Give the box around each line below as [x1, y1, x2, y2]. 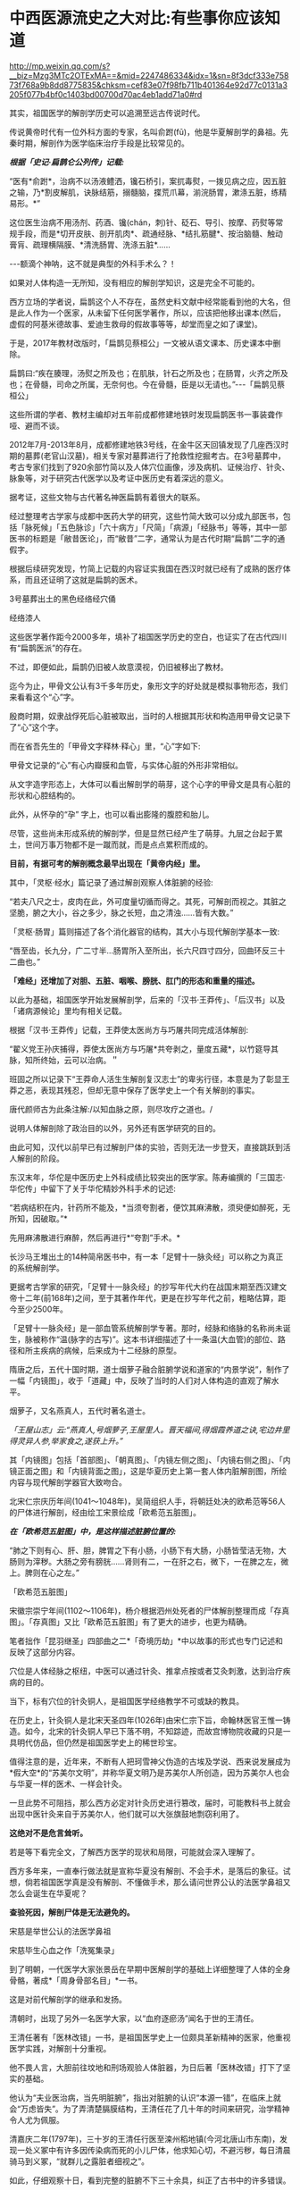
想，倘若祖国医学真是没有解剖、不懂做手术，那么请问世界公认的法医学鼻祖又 [9, 1876, 291, 1887]
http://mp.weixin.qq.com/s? [9, 60, 111, 71]
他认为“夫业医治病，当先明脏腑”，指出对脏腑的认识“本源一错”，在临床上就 [9, 2092, 281, 2102]
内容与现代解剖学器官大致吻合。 [9, 1476, 127, 1488]
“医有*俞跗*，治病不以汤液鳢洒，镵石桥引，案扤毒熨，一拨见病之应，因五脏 [9, 175, 287, 186]
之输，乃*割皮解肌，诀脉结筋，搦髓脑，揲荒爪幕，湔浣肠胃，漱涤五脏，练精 [9, 187, 287, 197]
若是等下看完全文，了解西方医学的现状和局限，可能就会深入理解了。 [9, 1846, 260, 1857]
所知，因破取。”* [9, 1212, 69, 1224]
